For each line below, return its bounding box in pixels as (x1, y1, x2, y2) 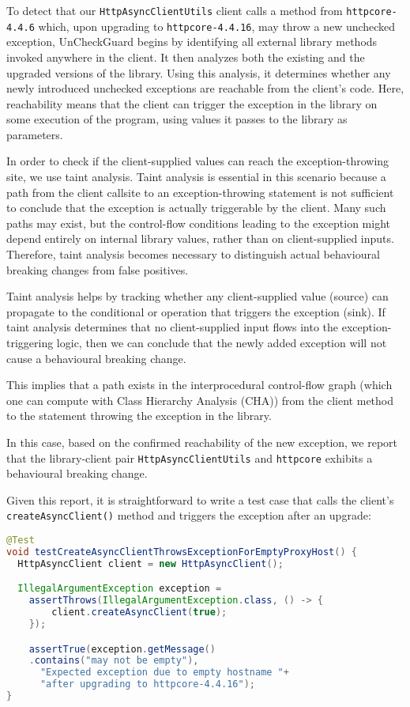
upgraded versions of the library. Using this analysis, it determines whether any (6, 64, 391, 81)
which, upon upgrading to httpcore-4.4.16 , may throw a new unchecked (38, 17, 396, 34)
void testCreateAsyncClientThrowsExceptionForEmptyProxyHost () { (6, 546, 357, 558)
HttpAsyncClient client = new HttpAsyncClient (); (17, 558, 284, 569)
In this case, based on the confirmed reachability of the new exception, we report (6, 433, 398, 450)
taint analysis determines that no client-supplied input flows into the (6, 319, 339, 335)
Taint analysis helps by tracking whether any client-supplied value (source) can (6, 288, 389, 304)
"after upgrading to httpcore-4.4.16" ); (39, 679, 255, 690)
